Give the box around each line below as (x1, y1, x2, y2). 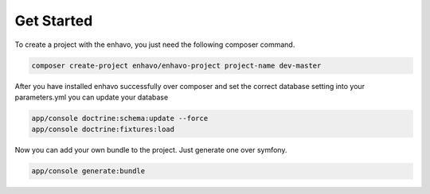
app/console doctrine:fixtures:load (31, 125, 175, 134)
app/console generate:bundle (31, 167, 146, 176)
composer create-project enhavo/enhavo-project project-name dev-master (31, 60, 322, 70)
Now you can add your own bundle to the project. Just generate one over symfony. (14, 145, 287, 155)
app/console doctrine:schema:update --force (31, 114, 209, 122)
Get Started (14, 12, 93, 29)
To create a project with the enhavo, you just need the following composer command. (14, 40, 295, 49)
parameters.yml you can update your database (14, 92, 169, 102)
